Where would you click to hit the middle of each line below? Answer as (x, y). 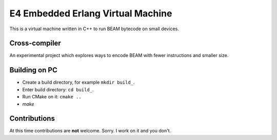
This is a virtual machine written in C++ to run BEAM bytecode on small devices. (94, 29)
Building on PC (33, 70)
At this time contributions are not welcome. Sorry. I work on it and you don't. (90, 131)
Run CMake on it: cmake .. (52, 97)
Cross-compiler (35, 43)
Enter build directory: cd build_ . (58, 89)
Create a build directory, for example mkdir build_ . (78, 83)
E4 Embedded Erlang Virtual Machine (91, 13)
